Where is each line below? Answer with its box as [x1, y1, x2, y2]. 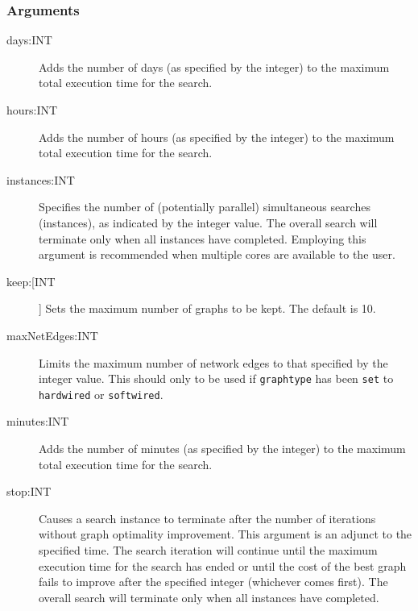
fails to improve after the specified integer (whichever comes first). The [39, 573, 388, 590]
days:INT [6, 31, 52, 48]
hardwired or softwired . [39, 385, 163, 402]
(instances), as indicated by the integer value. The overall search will [39, 214, 378, 231]
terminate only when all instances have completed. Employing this [39, 230, 366, 247]
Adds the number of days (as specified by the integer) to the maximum [39, 58, 390, 75]
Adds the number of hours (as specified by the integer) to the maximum [39, 128, 395, 145]
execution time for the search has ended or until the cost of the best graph [39, 557, 407, 574]
